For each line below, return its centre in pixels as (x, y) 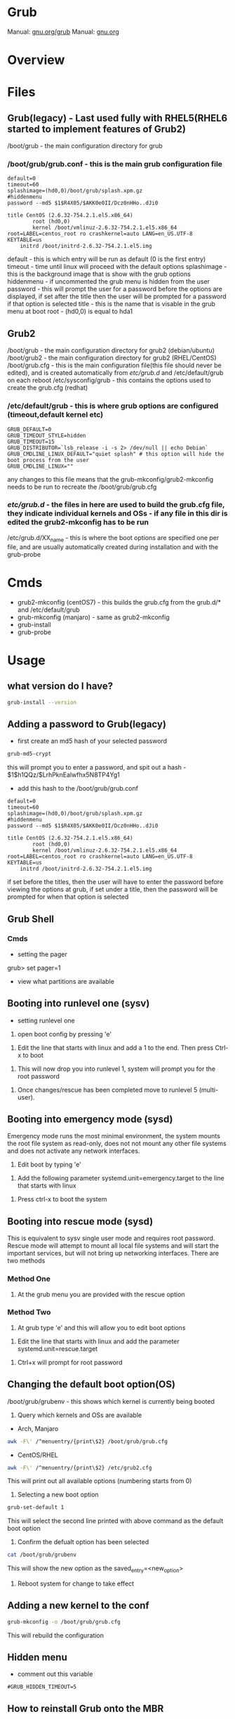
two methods (26, 1260)
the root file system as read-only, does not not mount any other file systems (117, 1144)
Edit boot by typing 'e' (49, 1165)
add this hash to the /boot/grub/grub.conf (78, 789)
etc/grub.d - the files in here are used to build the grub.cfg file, (116, 505)
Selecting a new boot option (58, 1495)
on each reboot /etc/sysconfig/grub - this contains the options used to (109, 381)
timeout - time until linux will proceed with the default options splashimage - (117, 267)
